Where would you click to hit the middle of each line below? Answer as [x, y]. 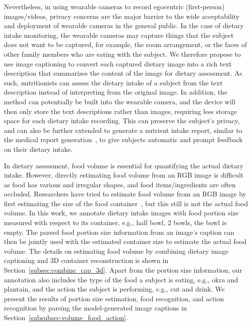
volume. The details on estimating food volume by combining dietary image [116, 251]
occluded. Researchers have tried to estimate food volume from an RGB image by [125, 194]
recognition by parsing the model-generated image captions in [95, 308]
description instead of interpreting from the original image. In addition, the [116, 92]
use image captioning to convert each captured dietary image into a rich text [118, 63]
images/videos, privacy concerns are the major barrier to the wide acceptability [122, 16]
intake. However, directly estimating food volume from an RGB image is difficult [124, 175]
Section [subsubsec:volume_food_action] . [66, 317]
